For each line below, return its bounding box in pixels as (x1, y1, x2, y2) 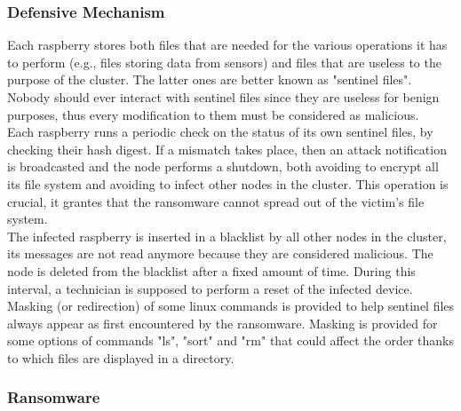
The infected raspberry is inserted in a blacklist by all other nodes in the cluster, (7, 226, 447, 245)
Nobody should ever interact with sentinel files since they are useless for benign (7, 88, 440, 106)
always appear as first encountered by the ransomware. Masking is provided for (7, 313, 438, 332)
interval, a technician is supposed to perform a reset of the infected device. (7, 279, 413, 297)
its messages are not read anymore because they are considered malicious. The (7, 244, 433, 263)
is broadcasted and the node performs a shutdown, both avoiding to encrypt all (7, 157, 439, 176)
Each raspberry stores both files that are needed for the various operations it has (7, 36, 448, 54)
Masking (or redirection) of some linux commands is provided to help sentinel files (7, 296, 455, 315)
